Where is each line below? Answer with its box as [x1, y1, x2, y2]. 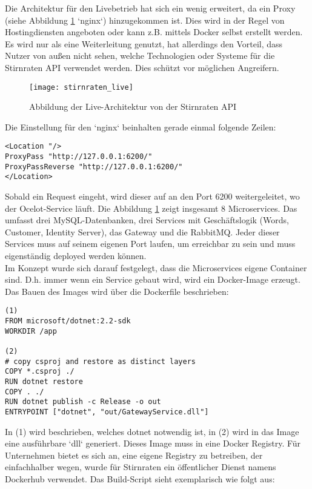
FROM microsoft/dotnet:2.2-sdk [5, 317, 131, 326]
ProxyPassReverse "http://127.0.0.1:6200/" [5, 162, 183, 171]
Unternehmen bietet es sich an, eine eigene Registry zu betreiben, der [5, 448, 263, 461]
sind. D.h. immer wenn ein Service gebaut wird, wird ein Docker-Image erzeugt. [5, 273, 300, 286]
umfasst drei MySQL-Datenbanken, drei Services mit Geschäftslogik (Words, [5, 214, 289, 226]
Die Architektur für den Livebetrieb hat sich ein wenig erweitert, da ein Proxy [5, 2, 296, 14]
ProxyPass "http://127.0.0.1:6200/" [5, 152, 153, 161]
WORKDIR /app [5, 326, 57, 336]
